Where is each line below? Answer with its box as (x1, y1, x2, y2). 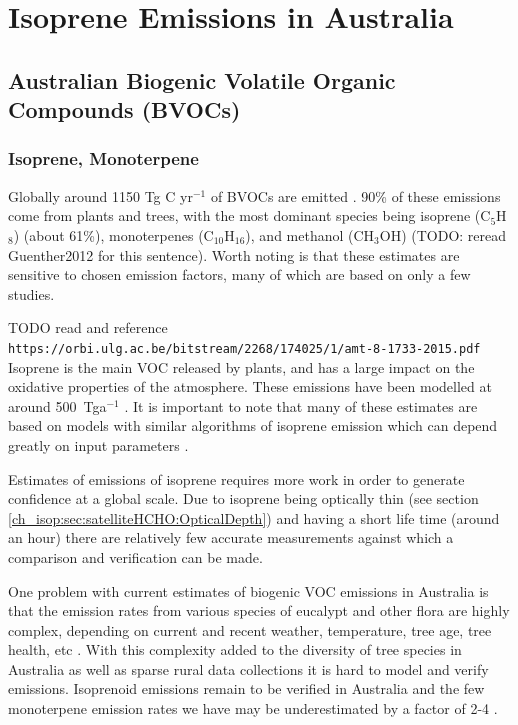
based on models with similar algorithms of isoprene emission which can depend (8, 415, 498, 436)
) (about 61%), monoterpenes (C (13, 224, 214, 245)
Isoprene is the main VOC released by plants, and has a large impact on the (8, 356, 475, 377)
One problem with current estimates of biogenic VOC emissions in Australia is (8, 580, 489, 601)
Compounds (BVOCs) (8, 94, 241, 125)
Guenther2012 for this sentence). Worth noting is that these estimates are (8, 244, 460, 265)
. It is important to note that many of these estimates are (124, 395, 478, 416)
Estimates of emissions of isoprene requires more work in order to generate (8, 468, 465, 489)
